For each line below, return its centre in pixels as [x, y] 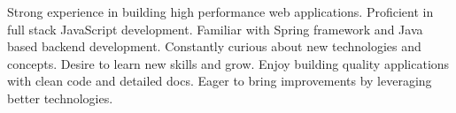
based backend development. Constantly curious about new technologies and [214, 46]
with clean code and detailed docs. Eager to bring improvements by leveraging [220, 81]
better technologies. [60, 98]
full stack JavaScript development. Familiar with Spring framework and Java [215, 29]
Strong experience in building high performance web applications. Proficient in [220, 11]
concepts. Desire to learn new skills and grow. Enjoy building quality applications [228, 63]
